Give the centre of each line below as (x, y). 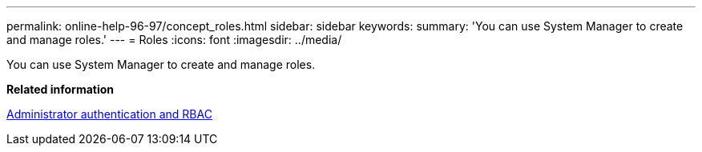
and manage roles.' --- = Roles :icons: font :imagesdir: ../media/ (174, 40)
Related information (61, 89)
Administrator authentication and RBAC (109, 114)
